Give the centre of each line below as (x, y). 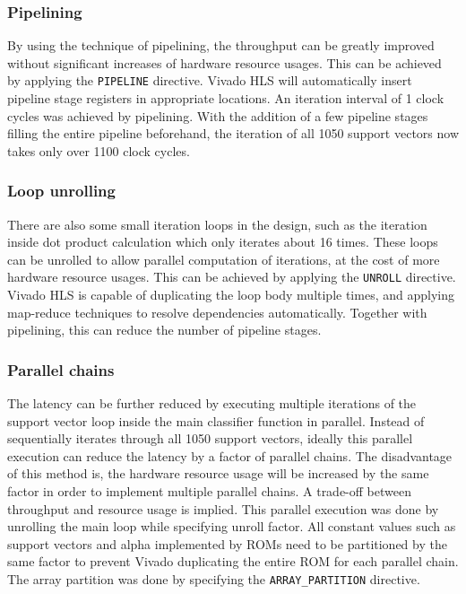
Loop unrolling (61, 191)
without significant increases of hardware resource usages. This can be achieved (224, 62)
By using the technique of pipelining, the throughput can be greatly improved (221, 45)
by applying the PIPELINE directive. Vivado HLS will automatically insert (210, 80)
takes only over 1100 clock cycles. (99, 150)
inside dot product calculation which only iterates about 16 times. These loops (223, 242)
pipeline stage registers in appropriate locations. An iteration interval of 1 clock (226, 98)
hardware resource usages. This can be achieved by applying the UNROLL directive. (232, 277)
